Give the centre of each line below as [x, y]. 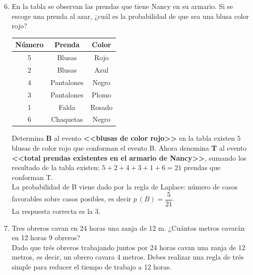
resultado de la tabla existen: [56, 167]
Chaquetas [67, 119]
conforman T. [32, 177]
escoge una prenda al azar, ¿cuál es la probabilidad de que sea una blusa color [130, 16]
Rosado [101, 107]
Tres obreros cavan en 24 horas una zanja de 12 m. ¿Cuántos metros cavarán [128, 228]
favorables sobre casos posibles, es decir [71, 199]
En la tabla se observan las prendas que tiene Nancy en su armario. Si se [122, 6]
